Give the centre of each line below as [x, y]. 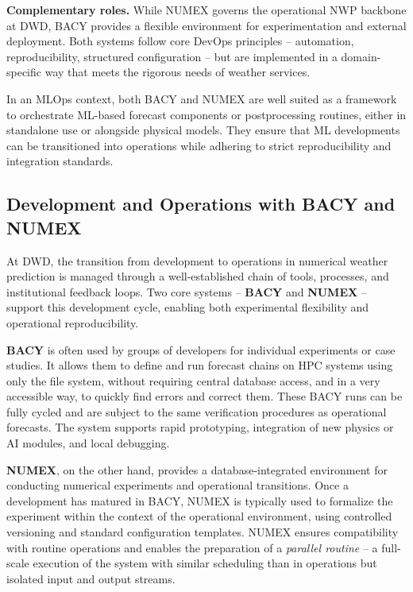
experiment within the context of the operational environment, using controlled [199, 516]
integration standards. [60, 161]
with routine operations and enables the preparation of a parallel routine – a [192, 547]
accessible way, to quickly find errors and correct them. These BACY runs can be [205, 396]
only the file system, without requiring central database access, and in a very [193, 380]
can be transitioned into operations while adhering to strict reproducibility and [199, 145]
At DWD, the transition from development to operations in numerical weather [197, 260]
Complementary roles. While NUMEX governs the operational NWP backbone [206, 10]
